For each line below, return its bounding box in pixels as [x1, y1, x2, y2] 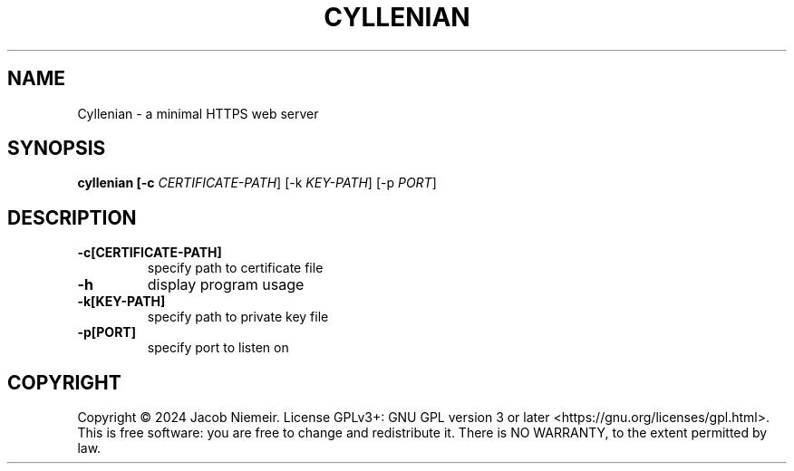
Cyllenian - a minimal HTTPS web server [77, 105, 319, 121]
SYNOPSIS [7, 137, 106, 160]
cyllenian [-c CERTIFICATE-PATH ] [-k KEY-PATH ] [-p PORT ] [77, 175, 437, 191]
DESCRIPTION [7, 206, 137, 229]
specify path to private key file [147, 309, 329, 325]
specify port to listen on [147, 340, 289, 356]
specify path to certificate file [147, 260, 324, 276]
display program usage [147, 275, 305, 294]
